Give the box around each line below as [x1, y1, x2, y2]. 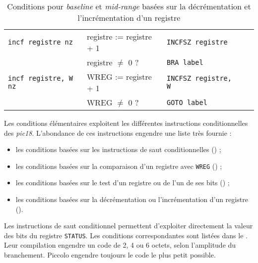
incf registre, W [8, 74, 73, 82]
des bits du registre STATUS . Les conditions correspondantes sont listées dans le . [4, 230, 248, 240]
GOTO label [167, 98, 207, 106]
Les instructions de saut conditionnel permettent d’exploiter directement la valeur [4, 220, 253, 231]
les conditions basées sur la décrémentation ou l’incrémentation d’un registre [15, 194, 248, 205]
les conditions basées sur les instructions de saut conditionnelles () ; [15, 144, 221, 155]
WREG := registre [86, 71, 152, 82]
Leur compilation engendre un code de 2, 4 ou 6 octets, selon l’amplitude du [4, 240, 236, 250]
